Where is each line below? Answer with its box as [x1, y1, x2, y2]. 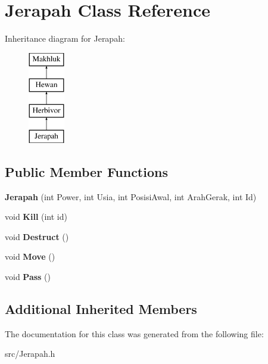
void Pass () [5, 270, 51, 283]
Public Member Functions [5, 162, 168, 181]
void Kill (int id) [5, 210, 67, 223]
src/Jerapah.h [5, 347, 55, 360]
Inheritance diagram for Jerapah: [5, 32, 125, 45]
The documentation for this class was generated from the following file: [5, 327, 264, 340]
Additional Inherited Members [5, 300, 197, 318]
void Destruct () [5, 230, 69, 242]
